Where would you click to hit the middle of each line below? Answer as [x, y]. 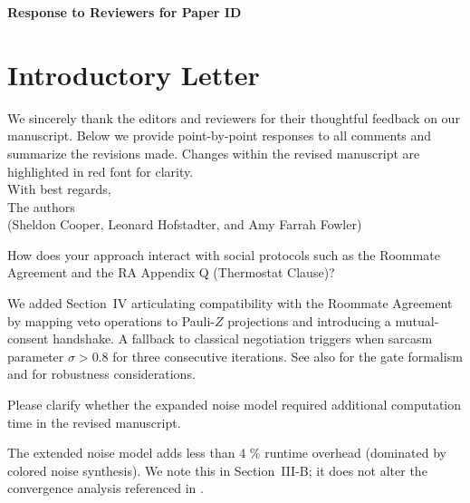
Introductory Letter [134, 74]
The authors [41, 206]
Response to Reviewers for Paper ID [125, 12]
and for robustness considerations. [101, 374]
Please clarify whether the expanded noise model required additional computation [235, 405]
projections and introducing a [309, 320]
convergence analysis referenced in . [106, 488]
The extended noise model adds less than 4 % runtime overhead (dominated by [227, 453]
